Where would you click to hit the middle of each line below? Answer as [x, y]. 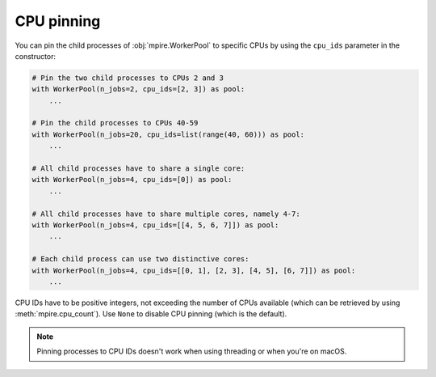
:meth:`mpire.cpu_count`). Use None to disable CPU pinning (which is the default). [151, 314]
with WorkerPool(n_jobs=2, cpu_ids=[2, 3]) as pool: [138, 89]
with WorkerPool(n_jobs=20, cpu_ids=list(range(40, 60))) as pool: [168, 134]
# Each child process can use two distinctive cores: [140, 259]
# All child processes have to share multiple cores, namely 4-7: [166, 214]
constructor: [36, 56]
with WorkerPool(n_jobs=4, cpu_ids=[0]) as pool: [132, 180]
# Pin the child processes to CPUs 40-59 [115, 123]
